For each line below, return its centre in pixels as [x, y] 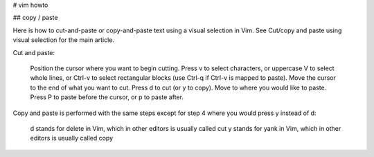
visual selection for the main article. [63, 40]
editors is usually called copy [72, 138]
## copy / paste [35, 18]
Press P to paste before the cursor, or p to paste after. [107, 97]
